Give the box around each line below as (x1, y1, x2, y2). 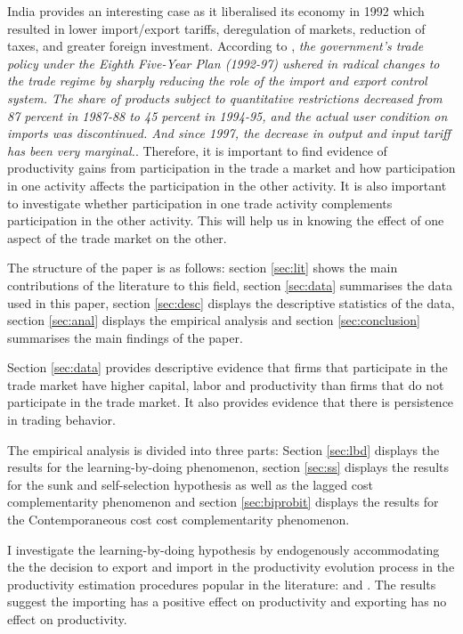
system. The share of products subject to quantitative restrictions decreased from (7, 88, 443, 107)
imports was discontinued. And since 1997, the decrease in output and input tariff (7, 124, 451, 142)
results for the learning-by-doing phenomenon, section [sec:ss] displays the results (7, 458, 449, 476)
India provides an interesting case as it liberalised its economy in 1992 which (7, 2, 425, 20)
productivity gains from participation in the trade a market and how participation (7, 158, 456, 177)
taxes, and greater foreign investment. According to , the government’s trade (7, 37, 424, 55)
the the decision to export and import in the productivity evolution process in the (7, 557, 455, 576)
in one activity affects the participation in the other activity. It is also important (7, 175, 447, 194)
